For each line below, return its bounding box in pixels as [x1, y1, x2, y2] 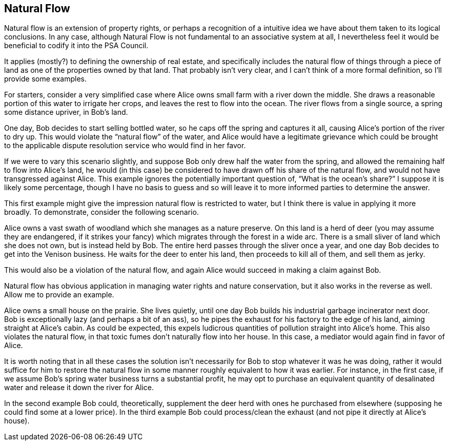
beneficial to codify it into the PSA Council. [4, 41, 149, 50]
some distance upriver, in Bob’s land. [4, 108, 128, 117]
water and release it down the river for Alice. [4, 383, 154, 392]
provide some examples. [4, 74, 87, 84]
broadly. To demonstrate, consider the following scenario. [4, 208, 199, 217]
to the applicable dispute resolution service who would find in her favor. [4, 141, 246, 150]
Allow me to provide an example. [4, 290, 114, 299]
